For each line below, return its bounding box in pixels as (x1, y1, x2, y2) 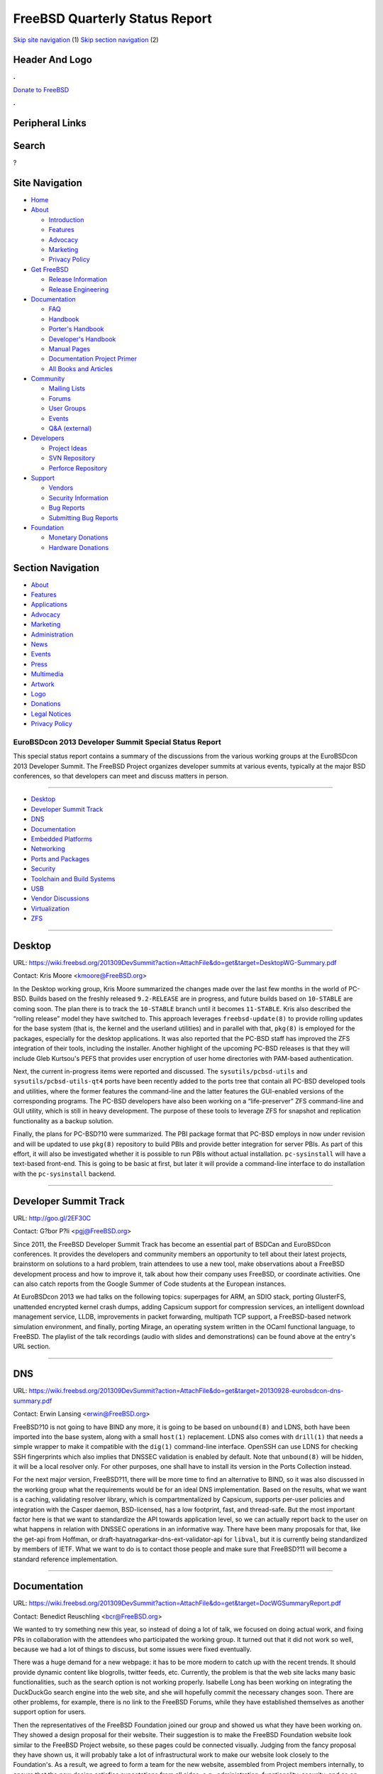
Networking (30, 844, 65, 853)
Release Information (48, 275, 108, 284)
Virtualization (30, 904, 70, 913)
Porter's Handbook (48, 325, 104, 334)
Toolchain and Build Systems (30, 874, 116, 883)
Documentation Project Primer (48, 355, 138, 363)
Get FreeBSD (30, 265, 69, 273)
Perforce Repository (48, 463, 108, 472)
